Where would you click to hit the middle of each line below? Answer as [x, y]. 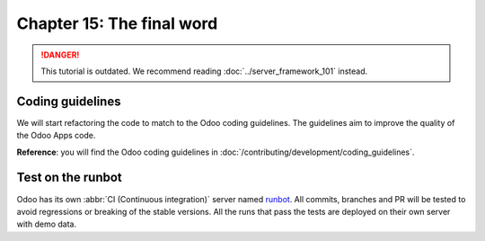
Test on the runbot [70, 178]
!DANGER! [60, 55]
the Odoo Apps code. [56, 136]
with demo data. [46, 224]
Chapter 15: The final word [117, 23]
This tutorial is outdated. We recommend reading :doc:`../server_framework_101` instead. [204, 71]
